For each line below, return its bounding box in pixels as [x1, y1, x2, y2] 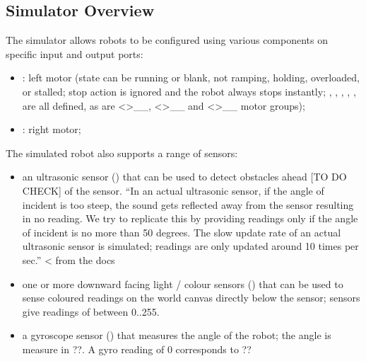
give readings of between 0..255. [22, 304, 160, 319]
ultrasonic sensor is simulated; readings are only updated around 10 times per [22, 239, 359, 253]
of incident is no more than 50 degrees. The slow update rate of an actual [22, 224, 341, 239]
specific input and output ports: [6, 46, 143, 61]
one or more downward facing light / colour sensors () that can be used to [22, 276, 343, 291]
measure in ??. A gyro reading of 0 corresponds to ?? [22, 341, 252, 356]
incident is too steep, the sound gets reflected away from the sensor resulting [22, 197, 354, 212]
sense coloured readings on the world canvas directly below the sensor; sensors [22, 290, 360, 305]
